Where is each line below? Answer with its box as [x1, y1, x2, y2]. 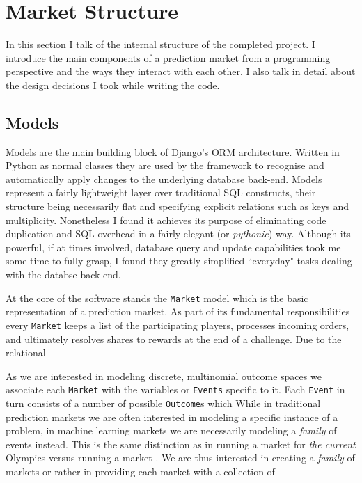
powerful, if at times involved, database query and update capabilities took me [6, 239, 341, 254]
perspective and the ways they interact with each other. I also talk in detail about [6, 64, 356, 79]
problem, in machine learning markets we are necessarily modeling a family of [6, 423, 337, 438]
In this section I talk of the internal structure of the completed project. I [6, 37, 315, 52]
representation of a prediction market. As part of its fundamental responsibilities [6, 304, 350, 319]
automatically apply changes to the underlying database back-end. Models [6, 171, 322, 186]
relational [6, 345, 46, 360]
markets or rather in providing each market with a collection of [6, 464, 275, 479]
